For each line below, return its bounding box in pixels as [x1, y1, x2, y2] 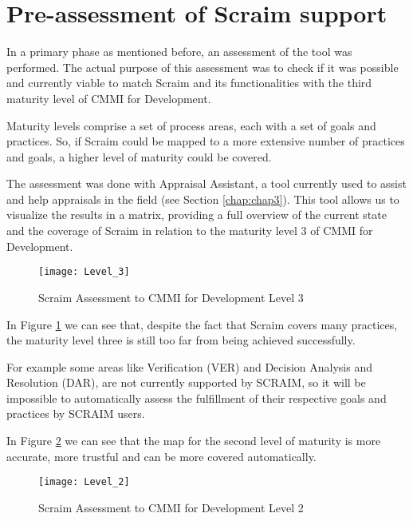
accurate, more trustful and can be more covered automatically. [6, 447, 317, 464]
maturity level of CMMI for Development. [6, 89, 211, 106]
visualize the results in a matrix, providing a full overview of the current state [6, 206, 387, 223]
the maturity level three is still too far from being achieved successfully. [6, 332, 356, 348]
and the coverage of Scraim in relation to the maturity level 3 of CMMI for [6, 222, 373, 239]
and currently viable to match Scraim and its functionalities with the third [6, 74, 372, 91]
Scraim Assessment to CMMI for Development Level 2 [38, 499, 304, 515]
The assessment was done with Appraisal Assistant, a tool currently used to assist [6, 175, 407, 192]
